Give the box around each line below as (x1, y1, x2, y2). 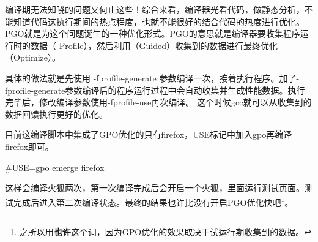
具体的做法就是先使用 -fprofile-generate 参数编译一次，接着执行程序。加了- (5, 71, 300, 84)
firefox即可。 (5, 140, 54, 153)
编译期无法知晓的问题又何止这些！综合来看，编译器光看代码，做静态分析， (5, 3, 305, 15)
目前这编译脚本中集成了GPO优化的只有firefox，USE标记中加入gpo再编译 (5, 128, 292, 141)
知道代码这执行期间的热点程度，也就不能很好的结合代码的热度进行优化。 (13, 15, 305, 28)
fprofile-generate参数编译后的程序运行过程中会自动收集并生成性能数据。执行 (5, 83, 305, 96)
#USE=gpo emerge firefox (5, 161, 105, 173)
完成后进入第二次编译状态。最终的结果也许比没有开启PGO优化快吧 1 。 (13, 194, 294, 208)
